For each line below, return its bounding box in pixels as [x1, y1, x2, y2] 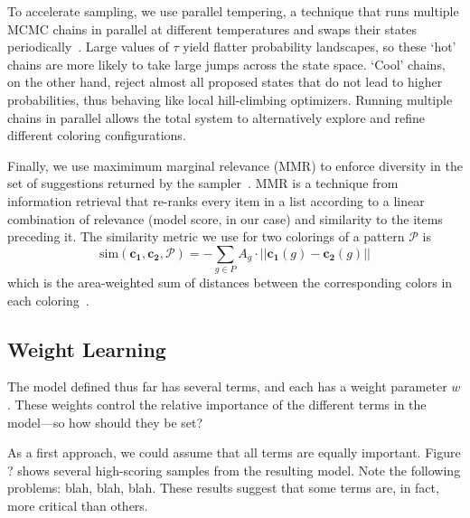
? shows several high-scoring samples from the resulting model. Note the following [7, 460, 461, 479]
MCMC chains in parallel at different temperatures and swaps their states [7, 19, 417, 38]
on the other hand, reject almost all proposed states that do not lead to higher [7, 72, 443, 91]
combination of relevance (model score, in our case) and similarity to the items [7, 209, 443, 228]
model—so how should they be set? [7, 412, 203, 431]
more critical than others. [7, 496, 148, 514]
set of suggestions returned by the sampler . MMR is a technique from [7, 174, 399, 193]
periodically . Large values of [7, 37, 169, 56]
